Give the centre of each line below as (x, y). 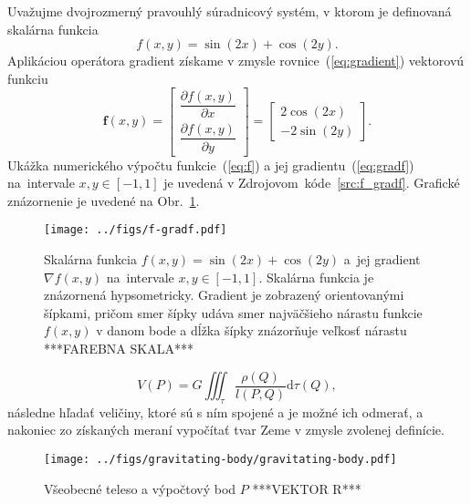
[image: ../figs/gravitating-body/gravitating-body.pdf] (220, 460)
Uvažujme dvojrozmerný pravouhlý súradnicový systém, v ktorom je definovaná (230, 11)
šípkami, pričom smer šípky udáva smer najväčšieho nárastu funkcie (233, 312)
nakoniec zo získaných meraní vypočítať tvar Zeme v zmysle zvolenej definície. (226, 430)
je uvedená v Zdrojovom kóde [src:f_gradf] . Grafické (312, 183)
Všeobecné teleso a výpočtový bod (140, 488)
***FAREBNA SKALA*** (119, 348)
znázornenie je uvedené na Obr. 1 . (104, 200)
